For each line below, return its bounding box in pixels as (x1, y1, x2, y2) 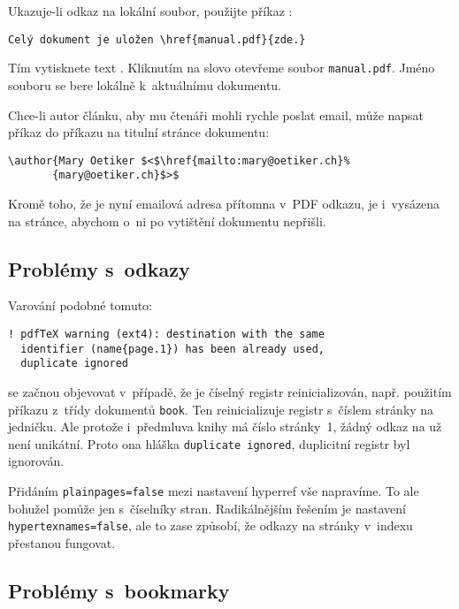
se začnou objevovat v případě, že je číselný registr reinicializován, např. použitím (8, 382, 452, 400)
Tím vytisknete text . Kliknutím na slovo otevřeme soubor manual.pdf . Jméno (8, 58, 435, 77)
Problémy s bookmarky (8, 576, 230, 604)
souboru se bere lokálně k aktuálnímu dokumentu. (8, 75, 282, 94)
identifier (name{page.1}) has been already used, (20, 342, 325, 355)
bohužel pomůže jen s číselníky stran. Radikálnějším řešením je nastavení (8, 499, 406, 517)
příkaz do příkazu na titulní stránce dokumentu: (8, 123, 270, 141)
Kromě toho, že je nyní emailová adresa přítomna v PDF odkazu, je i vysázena (8, 194, 440, 212)
